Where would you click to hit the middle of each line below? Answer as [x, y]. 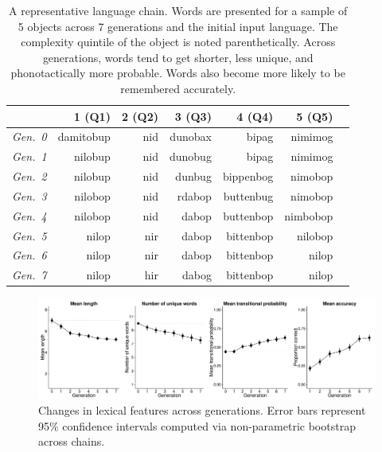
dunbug [193, 176]
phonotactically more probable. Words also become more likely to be [178, 73]
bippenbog [248, 176]
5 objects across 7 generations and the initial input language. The [178, 26]
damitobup [84, 136]
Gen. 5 [29, 235]
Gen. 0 [29, 136]
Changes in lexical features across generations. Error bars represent [202, 410]
